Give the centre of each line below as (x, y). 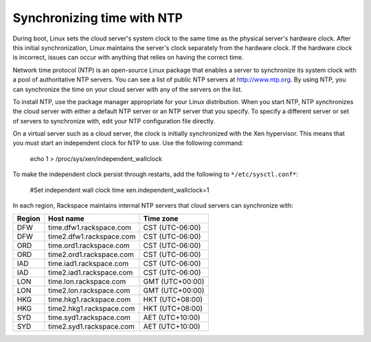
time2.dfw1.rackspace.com (92, 236)
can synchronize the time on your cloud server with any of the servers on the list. (128, 89)
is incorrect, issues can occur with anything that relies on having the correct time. (128, 58)
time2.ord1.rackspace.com (91, 255)
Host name (67, 219)
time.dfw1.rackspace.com (90, 228)
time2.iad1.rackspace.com (91, 273)
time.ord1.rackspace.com (89, 245)
